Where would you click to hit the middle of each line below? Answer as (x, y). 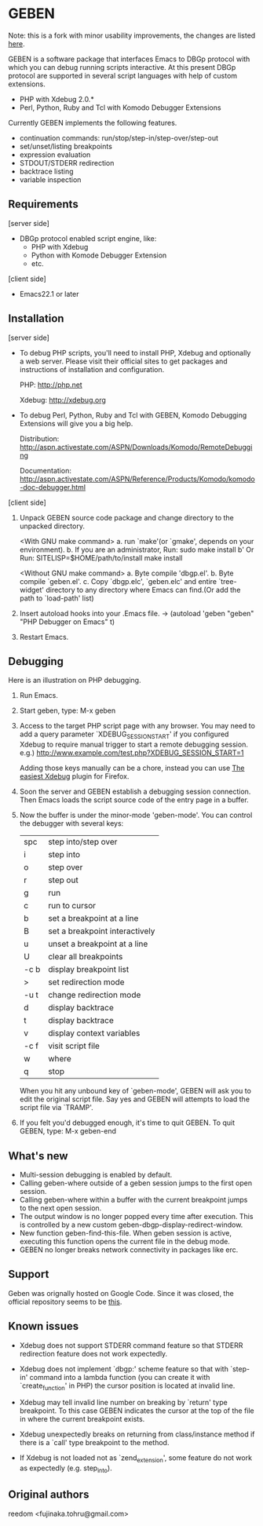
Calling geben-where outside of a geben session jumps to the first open (136, 1183)
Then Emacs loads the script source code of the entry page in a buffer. (134, 800)
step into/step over (83, 842)
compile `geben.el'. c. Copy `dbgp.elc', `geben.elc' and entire (118, 581)
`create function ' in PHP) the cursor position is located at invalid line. (127, 1386)
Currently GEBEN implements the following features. (93, 122)
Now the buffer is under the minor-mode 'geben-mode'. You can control (136, 815)
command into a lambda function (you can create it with (120, 1377)
